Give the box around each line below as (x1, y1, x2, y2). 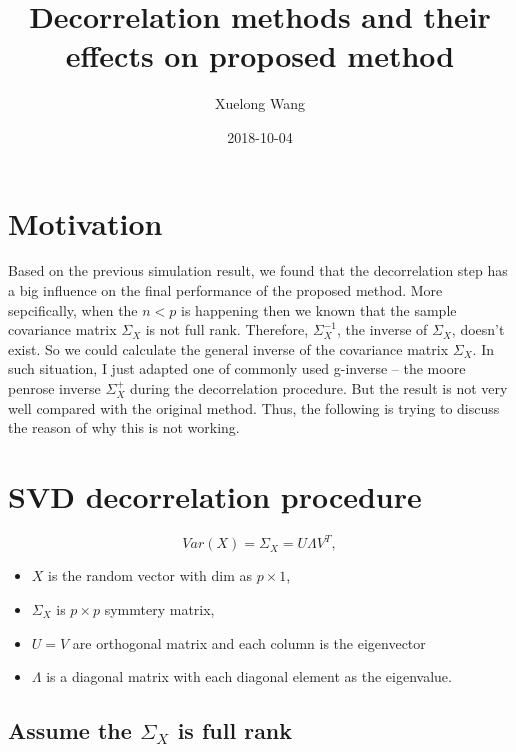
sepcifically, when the (8, 299, 138, 320)
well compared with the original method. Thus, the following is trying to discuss (8, 397, 500, 418)
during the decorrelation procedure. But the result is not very (129, 378, 508, 398)
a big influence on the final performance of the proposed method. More (8, 280, 443, 301)
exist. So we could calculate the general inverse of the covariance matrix (8, 338, 449, 359)
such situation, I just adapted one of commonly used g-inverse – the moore (8, 358, 466, 379)
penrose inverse (8, 378, 101, 398)
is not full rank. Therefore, (145, 319, 309, 340)
